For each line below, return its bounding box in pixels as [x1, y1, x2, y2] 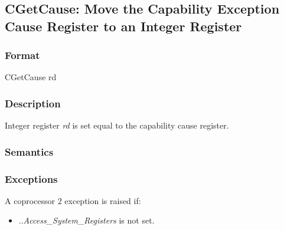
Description [5, 96, 61, 110]
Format [5, 48, 40, 63]
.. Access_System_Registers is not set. [18, 214, 155, 226]
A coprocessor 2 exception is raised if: [5, 194, 141, 206]
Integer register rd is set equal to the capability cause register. [5, 119, 229, 132]
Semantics [5, 144, 54, 159]
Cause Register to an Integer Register [5, 17, 242, 35]
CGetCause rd [5, 71, 57, 83]
